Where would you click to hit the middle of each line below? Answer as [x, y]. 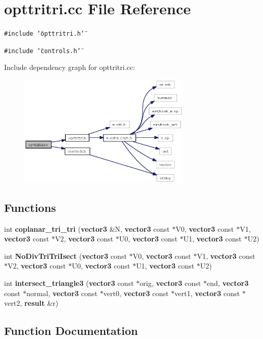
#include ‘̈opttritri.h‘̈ [44, 34]
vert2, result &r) [31, 303]
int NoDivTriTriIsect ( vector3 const [65, 256]
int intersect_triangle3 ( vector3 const [69, 283]
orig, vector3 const [170, 283]
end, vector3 [228, 283]
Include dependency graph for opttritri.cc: [70, 67]
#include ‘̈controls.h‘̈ [43, 51]
